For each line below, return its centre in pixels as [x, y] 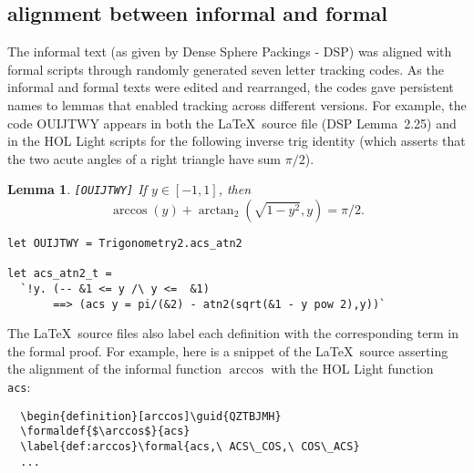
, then [235, 189]
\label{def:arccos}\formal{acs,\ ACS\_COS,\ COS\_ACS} [190, 447]
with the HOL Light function [352, 369]
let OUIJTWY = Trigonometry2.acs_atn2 [125, 244]
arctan [216, 211]
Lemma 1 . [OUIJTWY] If [77, 189]
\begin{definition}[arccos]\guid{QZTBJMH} [151, 416]
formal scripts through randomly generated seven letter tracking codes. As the [226, 69]
